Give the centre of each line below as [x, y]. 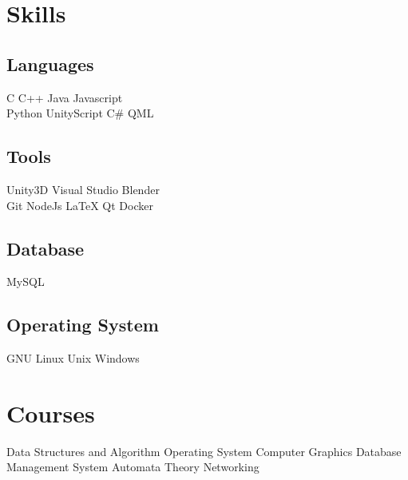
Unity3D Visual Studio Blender [83, 189]
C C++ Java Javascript [65, 97]
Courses [51, 413]
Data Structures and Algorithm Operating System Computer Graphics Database [204, 451]
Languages [50, 63]
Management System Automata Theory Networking [133, 467]
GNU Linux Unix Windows [73, 358]
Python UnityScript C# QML [80, 113]
